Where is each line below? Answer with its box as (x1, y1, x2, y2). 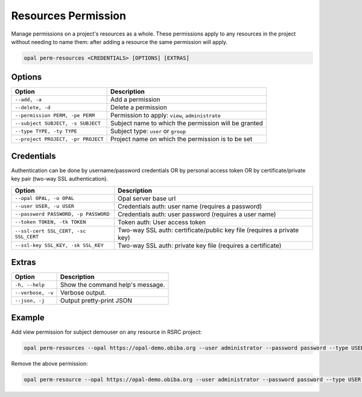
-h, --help (14, 281, 45, 288)
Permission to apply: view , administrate (110, 111, 221, 120)
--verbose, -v (14, 289, 54, 296)
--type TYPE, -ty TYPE (14, 128, 78, 134)
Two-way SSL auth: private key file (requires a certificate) (118, 241, 282, 249)
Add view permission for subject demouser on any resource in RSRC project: (11, 328, 202, 336)
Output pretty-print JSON (60, 296, 132, 305)
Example (11, 312, 45, 322)
